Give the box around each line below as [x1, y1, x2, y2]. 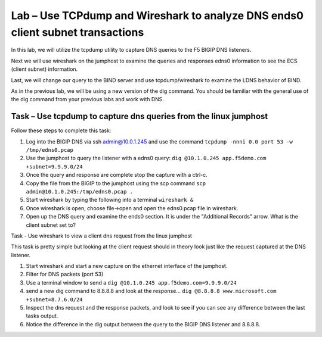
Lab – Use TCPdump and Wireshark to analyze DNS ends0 [11, 9, 304, 22]
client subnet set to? [26, 221, 76, 229]
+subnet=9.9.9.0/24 [26, 163, 83, 170]
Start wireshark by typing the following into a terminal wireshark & [26, 196, 194, 204]
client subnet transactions [11, 26, 144, 39]
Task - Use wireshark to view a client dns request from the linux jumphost [11, 232, 192, 239]
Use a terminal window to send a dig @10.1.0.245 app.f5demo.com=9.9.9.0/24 [26, 279, 237, 286]
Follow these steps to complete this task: [11, 127, 112, 134]
